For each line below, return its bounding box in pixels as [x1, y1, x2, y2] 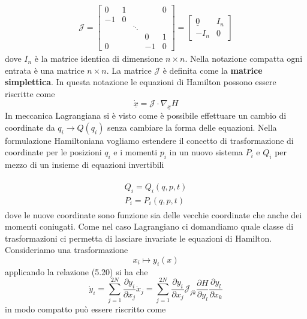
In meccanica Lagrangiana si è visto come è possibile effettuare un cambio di [5, 109, 287, 122]
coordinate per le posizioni [5, 146, 102, 158]
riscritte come [5, 87, 55, 100]
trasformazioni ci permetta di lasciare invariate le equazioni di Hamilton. [5, 231, 272, 244]
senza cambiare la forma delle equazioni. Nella [107, 121, 277, 133]
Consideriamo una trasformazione [5, 243, 128, 256]
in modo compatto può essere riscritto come [5, 302, 166, 315]
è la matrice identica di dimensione [34, 52, 163, 65]
